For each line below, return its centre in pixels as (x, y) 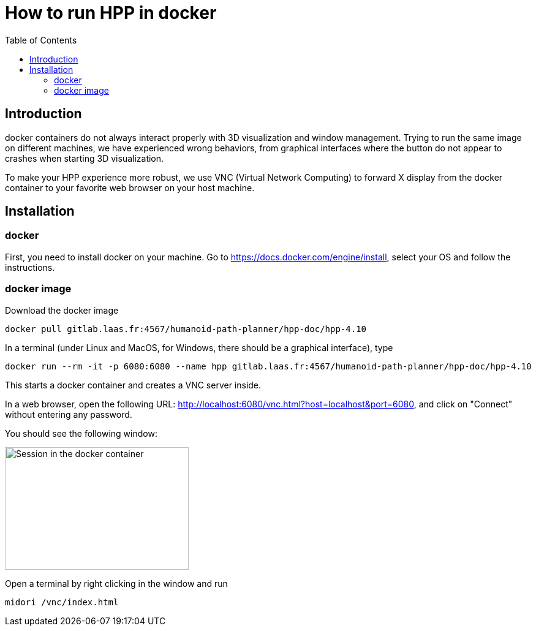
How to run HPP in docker (111, 13)
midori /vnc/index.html (62, 602)
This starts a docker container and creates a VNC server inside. (133, 385)
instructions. (30, 267)
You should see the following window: (81, 433)
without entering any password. (69, 414)
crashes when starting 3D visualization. (85, 158)
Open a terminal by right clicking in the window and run (116, 583)
